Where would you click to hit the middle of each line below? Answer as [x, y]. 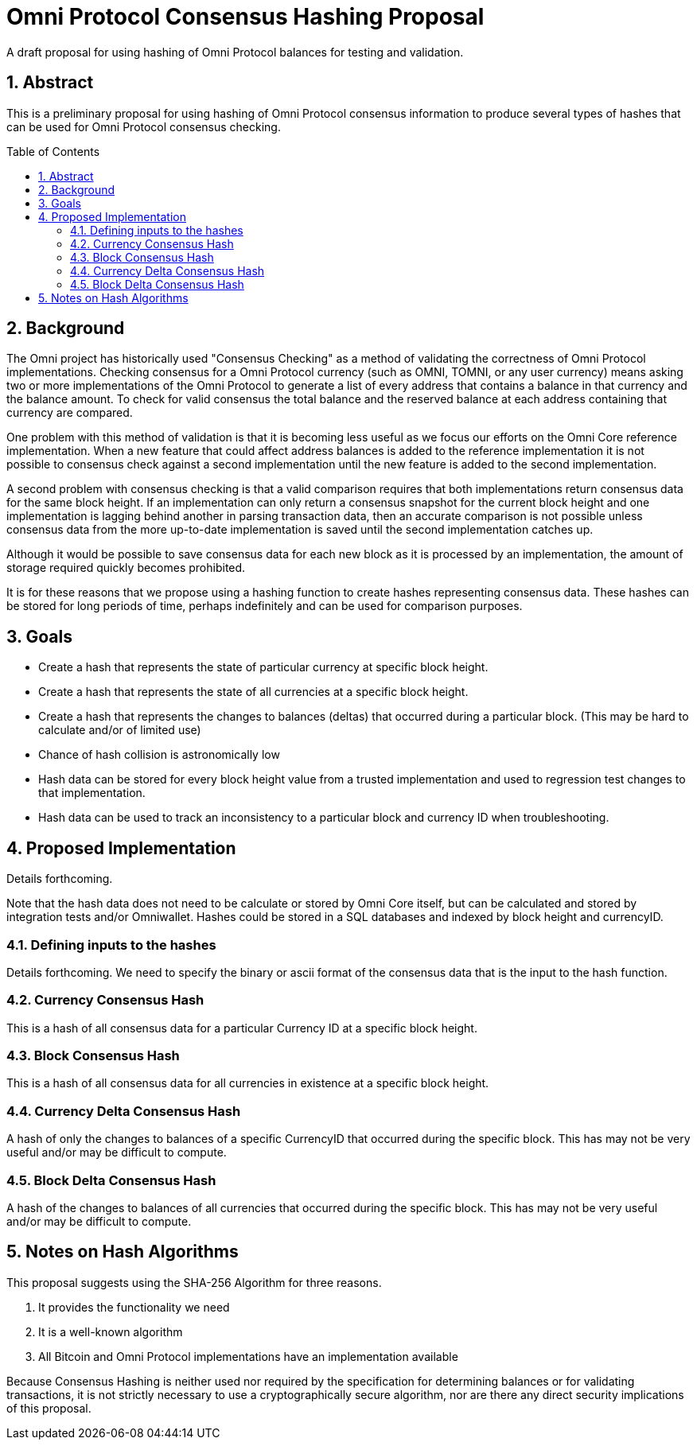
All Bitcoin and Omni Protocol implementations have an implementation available [248, 1356]
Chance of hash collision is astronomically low [159, 755]
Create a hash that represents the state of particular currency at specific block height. [263, 667]
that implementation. [92, 793]
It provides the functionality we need [134, 1307]
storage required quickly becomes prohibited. [126, 568]
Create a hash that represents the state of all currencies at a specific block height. [253, 692]
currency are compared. [70, 413]
